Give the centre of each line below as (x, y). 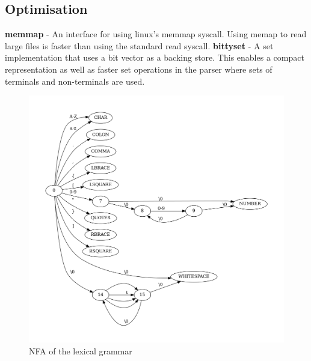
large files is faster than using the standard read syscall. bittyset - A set (139, 45)
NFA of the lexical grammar (81, 350)
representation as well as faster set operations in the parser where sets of (139, 69)
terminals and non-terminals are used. (75, 81)
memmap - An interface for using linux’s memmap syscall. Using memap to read (156, 34)
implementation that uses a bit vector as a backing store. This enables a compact (155, 57)
